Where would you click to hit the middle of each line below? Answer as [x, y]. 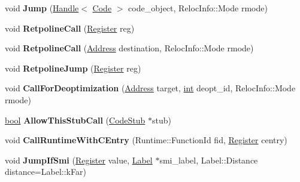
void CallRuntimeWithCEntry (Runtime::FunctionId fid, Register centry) [146, 140]
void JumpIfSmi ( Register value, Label [79, 160]
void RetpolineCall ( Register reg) [70, 28]
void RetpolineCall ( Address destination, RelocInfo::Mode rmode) [129, 48]
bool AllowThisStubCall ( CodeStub [75, 120]
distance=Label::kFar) [46, 172]
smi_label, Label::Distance [209, 160]
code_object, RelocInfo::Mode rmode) [198, 8]
